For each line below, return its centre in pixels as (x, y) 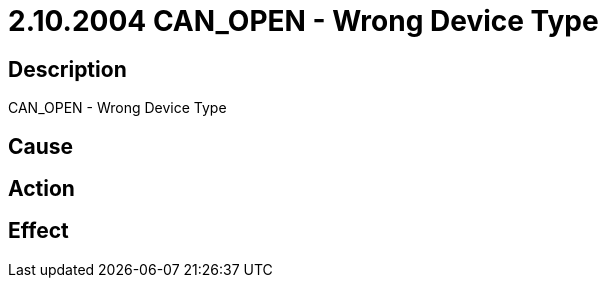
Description (67, 69)
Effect (38, 231)
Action (41, 189)
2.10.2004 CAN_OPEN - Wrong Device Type (303, 21)
